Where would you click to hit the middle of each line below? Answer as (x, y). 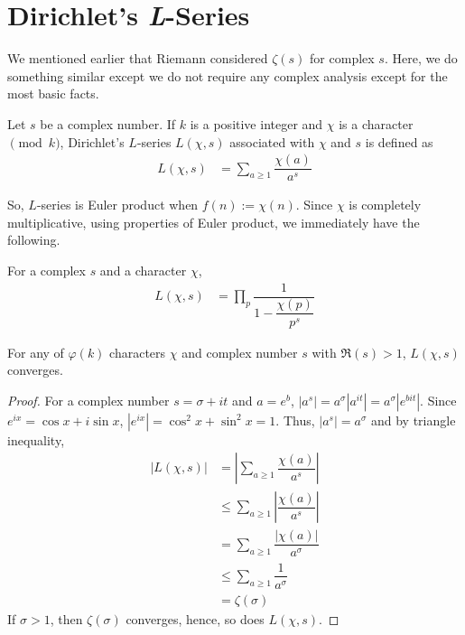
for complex (342, 58)
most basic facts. (53, 93)
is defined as (399, 141)
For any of (36, 352)
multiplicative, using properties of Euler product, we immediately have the (214, 222)
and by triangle (413, 420)
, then (66, 618)
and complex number (240, 352)
